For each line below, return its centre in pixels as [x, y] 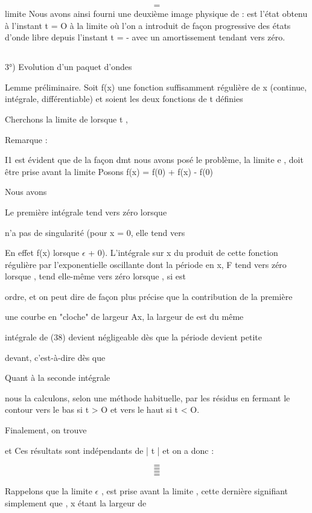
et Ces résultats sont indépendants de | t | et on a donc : [110, 450]
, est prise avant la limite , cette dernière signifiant [195, 491]
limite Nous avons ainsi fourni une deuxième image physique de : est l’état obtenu [156, 13]
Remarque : [26, 139]
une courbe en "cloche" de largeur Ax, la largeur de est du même [124, 317]
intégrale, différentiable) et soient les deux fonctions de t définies [124, 99]
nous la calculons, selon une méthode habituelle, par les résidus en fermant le [148, 397]
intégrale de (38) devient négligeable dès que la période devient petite [133, 337]
